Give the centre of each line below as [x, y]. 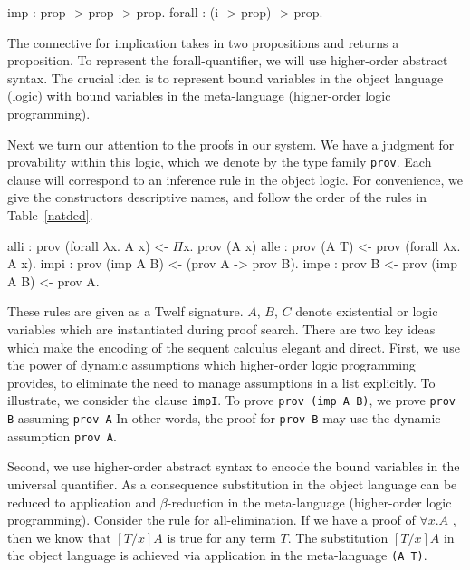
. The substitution [338, 537]
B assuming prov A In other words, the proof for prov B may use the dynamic [224, 418]
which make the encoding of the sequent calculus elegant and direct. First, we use [234, 347]
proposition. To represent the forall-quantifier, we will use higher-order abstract [228, 60]
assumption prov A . [62, 435]
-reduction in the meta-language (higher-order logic [309, 502]
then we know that [59, 537]
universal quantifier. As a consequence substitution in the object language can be [232, 483]
